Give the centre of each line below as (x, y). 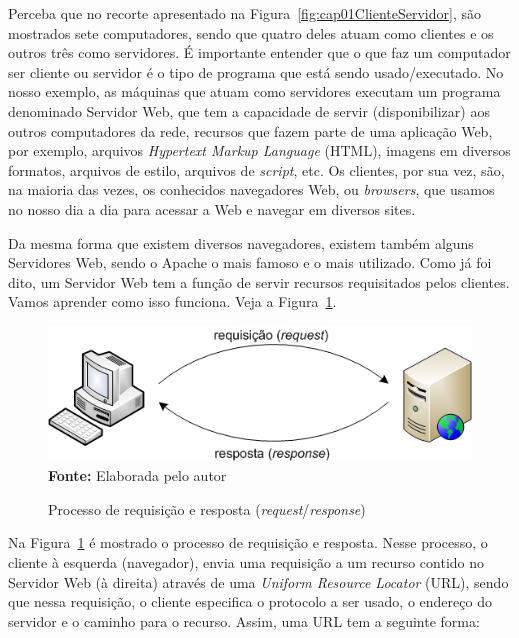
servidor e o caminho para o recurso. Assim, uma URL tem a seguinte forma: (244, 620)
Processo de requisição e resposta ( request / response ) (207, 508)
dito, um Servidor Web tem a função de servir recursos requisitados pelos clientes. (259, 281)
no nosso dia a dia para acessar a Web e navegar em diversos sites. (212, 208)
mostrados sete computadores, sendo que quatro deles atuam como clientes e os (251, 32)
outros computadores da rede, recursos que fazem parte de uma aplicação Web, (250, 130)
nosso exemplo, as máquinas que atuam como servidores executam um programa (254, 91)
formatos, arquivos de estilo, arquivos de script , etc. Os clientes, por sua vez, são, (256, 169)
